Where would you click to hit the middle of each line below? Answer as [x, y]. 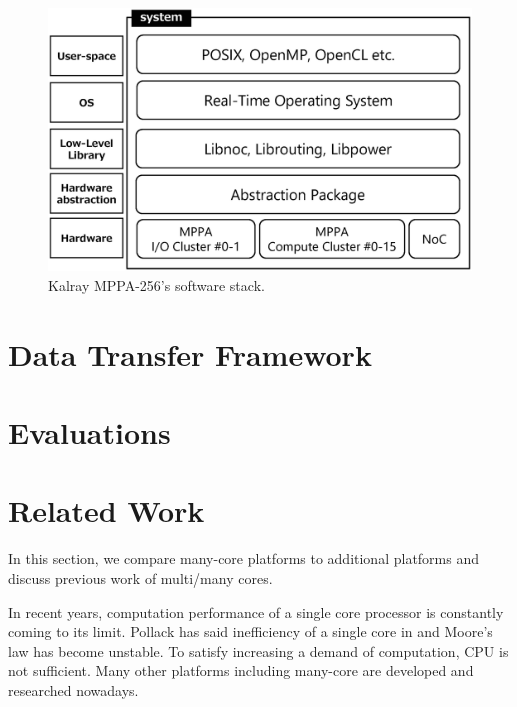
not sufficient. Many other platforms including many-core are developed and [241, 670]
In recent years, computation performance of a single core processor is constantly [256, 611]
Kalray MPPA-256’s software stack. [156, 284]
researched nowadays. [73, 689]
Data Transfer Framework [190, 353]
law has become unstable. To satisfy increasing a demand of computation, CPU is [258, 650]
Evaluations [89, 432]
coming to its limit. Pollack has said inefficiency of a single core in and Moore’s [250, 631]
